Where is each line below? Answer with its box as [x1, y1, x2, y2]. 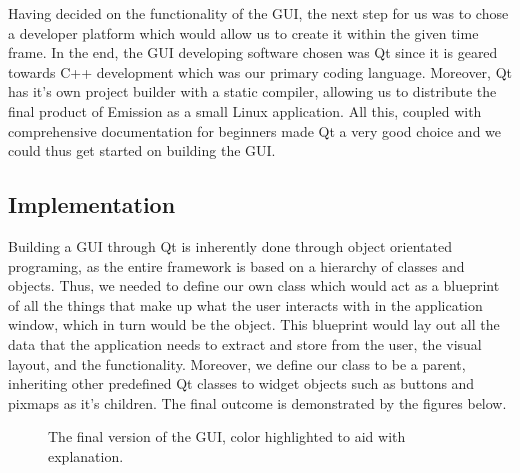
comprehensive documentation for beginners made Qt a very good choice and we [8, 120, 502, 141]
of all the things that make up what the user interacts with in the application [8, 294, 483, 315]
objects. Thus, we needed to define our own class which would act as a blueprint [8, 275, 500, 296]
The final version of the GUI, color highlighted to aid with [48, 426, 406, 447]
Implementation [8, 189, 176, 220]
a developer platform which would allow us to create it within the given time [8, 22, 479, 43]
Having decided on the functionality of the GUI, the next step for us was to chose [8, 3, 509, 23]
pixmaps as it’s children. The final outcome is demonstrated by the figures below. [8, 392, 507, 413]
